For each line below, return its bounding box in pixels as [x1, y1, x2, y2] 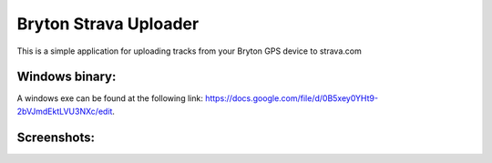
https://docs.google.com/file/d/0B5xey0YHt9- [205, 93, 378, 104]
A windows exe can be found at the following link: [16, 93, 204, 104]
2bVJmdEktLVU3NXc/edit [16, 106, 113, 117]
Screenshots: [16, 129, 96, 145]
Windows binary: [16, 69, 117, 85]
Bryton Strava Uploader [16, 14, 200, 34]
